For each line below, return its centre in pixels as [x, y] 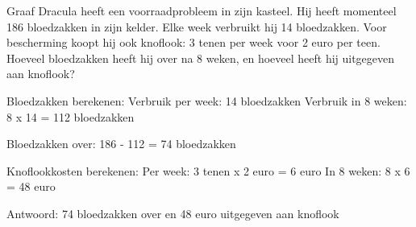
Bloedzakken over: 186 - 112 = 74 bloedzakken [121, 144]
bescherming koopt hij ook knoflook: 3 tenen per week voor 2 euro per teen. [193, 42]
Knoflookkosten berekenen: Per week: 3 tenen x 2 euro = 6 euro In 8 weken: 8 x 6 [208, 170]
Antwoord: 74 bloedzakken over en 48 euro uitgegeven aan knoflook [173, 213]
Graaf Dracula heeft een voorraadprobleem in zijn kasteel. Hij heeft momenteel [202, 10]
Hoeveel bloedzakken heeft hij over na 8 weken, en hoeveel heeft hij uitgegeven [201, 58]
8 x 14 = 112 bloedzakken [71, 116]
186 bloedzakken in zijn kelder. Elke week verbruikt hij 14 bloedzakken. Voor [197, 26]
